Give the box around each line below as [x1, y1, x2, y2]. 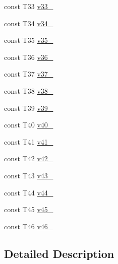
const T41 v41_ [4, 136, 53, 147]
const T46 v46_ [4, 221, 53, 231]
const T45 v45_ [4, 204, 53, 215]
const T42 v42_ [4, 153, 53, 164]
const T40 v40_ [4, 119, 53, 130]
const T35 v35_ [4, 35, 53, 45]
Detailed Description [4, 245, 114, 261]
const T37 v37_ [4, 69, 53, 79]
